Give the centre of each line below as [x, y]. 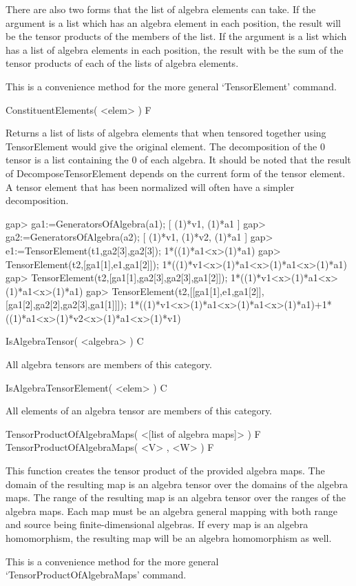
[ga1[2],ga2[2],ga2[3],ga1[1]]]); [66, 304]
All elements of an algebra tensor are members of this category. [139, 411]
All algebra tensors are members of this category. [109, 364]
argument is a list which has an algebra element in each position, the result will [173, 22]
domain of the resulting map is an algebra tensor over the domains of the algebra [177, 484]
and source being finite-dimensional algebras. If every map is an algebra [157, 524]
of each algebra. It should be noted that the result [245, 160]
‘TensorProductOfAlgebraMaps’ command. [96, 575]
